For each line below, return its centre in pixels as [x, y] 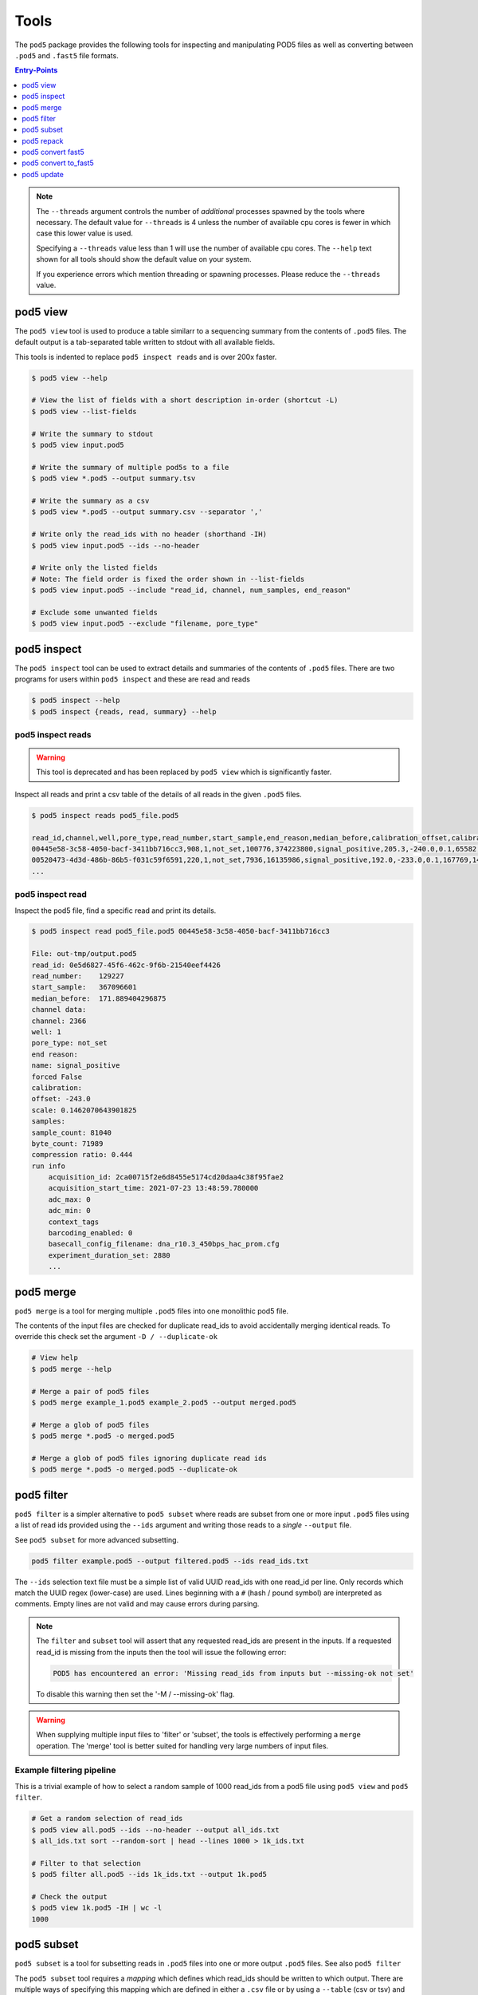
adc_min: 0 [69, 1211]
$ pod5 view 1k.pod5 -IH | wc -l [97, 1908]
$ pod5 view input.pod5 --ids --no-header [116, 545]
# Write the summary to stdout [93, 434]
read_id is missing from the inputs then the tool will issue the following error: [161, 1652]
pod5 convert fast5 [53, 152]
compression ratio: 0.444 [82, 1155]
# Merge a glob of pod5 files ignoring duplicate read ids [149, 1458]
